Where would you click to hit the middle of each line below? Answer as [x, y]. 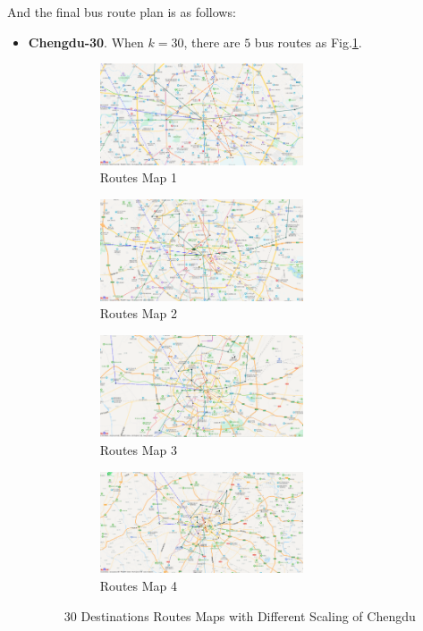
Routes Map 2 [139, 313]
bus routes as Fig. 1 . [308, 42]
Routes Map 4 [139, 586]
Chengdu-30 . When [86, 42]
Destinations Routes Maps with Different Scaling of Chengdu [248, 615]
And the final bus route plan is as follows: [122, 12]
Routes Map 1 [139, 177]
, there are [212, 42]
